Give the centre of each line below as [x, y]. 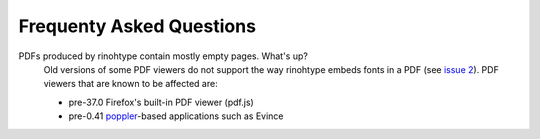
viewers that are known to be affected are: [131, 84]
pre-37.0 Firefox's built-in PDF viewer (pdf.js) [161, 102]
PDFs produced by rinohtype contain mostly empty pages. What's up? [163, 56]
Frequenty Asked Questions [137, 26]
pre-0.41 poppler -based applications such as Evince [176, 116]
